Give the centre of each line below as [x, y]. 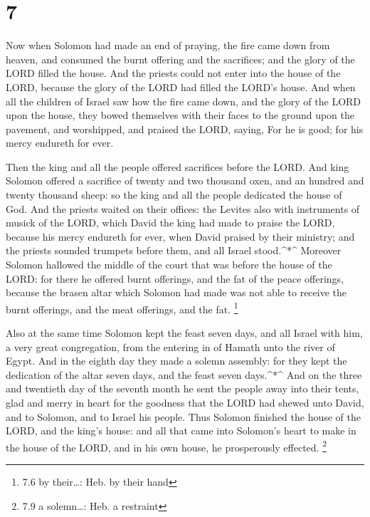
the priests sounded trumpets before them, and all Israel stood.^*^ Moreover [174, 250]
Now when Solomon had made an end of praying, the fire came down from [168, 45]
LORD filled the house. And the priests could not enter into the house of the [173, 73]
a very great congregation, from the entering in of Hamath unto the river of [170, 346]
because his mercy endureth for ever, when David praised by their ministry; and [180, 236]
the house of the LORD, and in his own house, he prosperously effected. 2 [166, 446]
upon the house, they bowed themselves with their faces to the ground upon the [180, 115]
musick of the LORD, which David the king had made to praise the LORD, [170, 223]
